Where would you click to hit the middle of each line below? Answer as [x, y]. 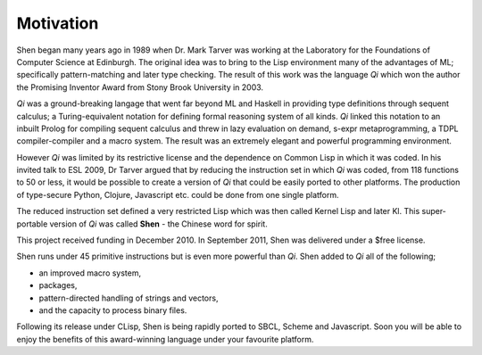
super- [433, 211]
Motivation [58, 23]
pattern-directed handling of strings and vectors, [129, 298]
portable [32, 224]
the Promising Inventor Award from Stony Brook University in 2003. [140, 87]
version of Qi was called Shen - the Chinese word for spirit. [158, 224]
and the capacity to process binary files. [113, 310]
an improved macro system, [90, 273]
